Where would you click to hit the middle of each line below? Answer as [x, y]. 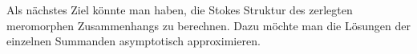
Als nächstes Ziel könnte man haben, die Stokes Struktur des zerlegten [180, 10]
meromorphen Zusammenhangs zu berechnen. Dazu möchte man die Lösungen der [208, 25]
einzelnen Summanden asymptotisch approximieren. [134, 41]
